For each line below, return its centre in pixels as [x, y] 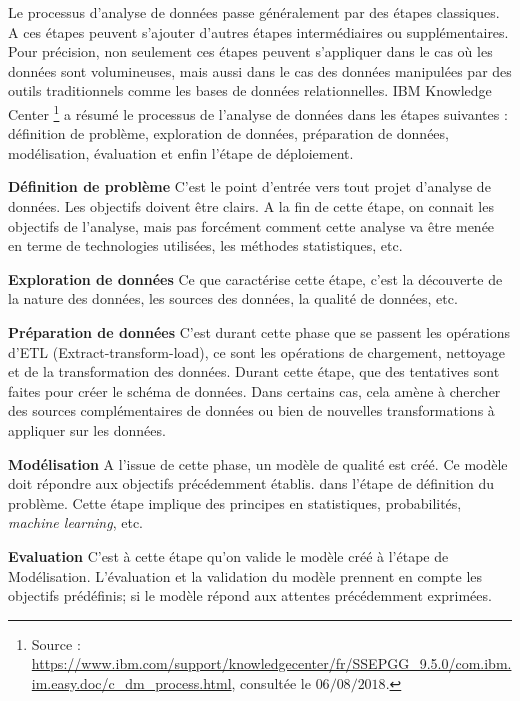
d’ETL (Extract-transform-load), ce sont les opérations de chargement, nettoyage [256, 351]
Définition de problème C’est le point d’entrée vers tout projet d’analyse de [249, 186]
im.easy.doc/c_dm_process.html [131, 682]
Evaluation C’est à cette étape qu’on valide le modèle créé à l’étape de [228, 555]
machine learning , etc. [75, 522]
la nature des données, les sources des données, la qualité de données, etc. [233, 298]
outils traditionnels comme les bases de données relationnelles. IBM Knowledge [250, 90]
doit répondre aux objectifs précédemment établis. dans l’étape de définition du [251, 483]
